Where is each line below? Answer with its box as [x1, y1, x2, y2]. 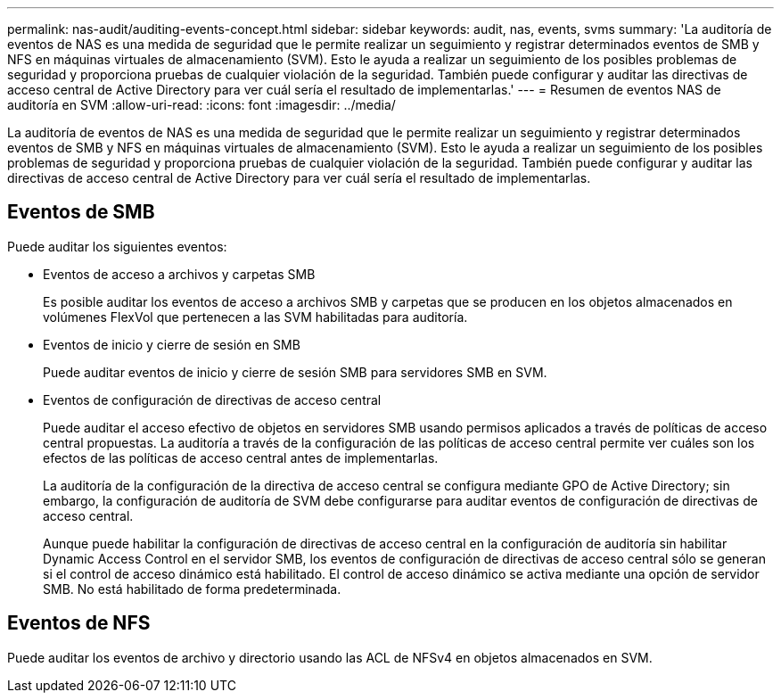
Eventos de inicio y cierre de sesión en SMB [43, 336, 300, 352]
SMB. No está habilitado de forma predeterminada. [43, 581, 341, 597]
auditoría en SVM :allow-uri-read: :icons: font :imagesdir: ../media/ [7, 97, 396, 112]
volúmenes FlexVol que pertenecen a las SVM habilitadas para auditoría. [43, 309, 468, 325]
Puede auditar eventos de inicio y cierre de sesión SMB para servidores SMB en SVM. [43, 364, 547, 380]
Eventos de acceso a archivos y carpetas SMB [43, 266, 316, 282]
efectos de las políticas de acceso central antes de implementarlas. [43, 449, 439, 465]
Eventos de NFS [7, 612, 151, 635]
